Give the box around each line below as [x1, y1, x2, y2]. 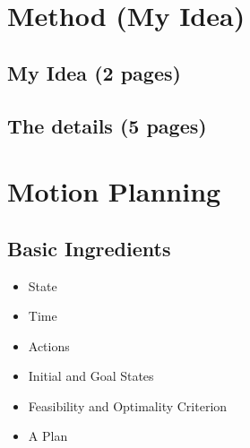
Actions [28, 336, 70, 355]
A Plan [28, 426, 68, 445]
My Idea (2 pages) [7, 58, 181, 86]
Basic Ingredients [7, 234, 171, 262]
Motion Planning [7, 173, 221, 210]
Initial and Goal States [28, 366, 154, 385]
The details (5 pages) [7, 111, 207, 139]
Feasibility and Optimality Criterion [28, 396, 228, 415]
